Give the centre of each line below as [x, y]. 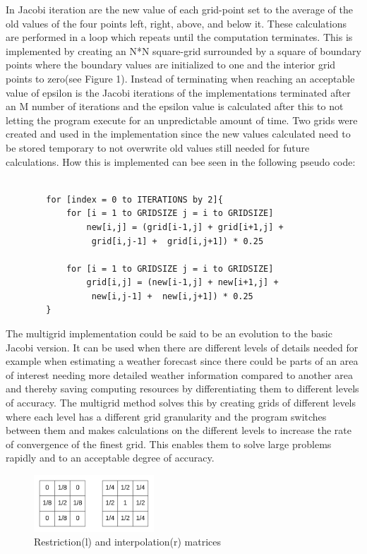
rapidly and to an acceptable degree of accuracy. [110, 458]
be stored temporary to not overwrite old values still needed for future [158, 147]
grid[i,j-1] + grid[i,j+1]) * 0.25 [178, 241]
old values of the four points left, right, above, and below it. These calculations [176, 23]
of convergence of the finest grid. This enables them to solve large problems [169, 444]
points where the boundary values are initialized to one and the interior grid [171, 65]
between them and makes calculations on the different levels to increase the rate [179, 430]
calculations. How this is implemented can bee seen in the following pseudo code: [181, 161]
